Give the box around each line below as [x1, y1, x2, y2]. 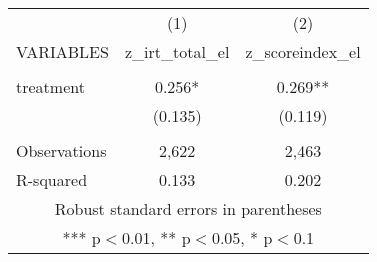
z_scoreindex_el [245, 40, 361, 63]
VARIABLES [16, 40, 109, 63]
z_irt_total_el [124, 40, 230, 63]
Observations [16, 139, 107, 162]
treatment [16, 75, 85, 98]
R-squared [16, 168, 88, 191]
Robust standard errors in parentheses [54, 197, 322, 220]
